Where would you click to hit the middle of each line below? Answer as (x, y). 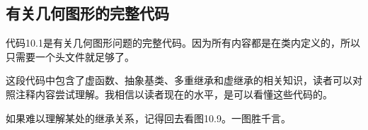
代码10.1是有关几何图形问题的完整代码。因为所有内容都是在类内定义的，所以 (183, 43)
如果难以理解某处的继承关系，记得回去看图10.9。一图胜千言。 (148, 118)
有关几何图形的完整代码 (87, 13)
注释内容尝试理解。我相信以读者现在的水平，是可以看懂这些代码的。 (174, 94)
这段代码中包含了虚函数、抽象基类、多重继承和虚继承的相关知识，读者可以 (179, 80)
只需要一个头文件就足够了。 (70, 56)
